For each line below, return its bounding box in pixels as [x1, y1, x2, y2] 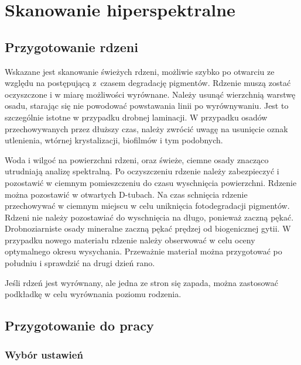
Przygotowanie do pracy [5, 316, 154, 335]
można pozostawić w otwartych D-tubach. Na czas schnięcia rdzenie [5, 188, 248, 200]
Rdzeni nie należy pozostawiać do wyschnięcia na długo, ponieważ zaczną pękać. [5, 211, 294, 223]
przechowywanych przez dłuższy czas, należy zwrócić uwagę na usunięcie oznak [5, 122, 288, 135]
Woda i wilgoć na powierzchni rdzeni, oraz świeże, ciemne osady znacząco [5, 153, 269, 166]
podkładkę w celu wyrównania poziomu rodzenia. [5, 288, 182, 300]
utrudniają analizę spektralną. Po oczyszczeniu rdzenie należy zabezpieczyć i [5, 165, 279, 177]
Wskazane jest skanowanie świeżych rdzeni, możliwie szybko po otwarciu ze [5, 65, 275, 77]
